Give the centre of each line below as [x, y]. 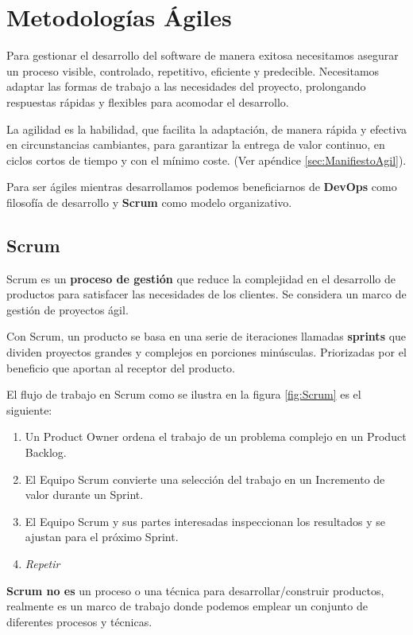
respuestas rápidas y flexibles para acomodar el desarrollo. [148, 101]
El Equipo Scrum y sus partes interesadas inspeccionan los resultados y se [205, 521]
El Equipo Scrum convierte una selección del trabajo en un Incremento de [205, 479]
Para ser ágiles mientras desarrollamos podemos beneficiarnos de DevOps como [202, 187]
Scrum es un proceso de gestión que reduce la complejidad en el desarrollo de [201, 278]
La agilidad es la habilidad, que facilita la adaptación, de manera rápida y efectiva [206, 129]
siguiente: [29, 409]
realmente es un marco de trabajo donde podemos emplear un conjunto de [187, 606]
